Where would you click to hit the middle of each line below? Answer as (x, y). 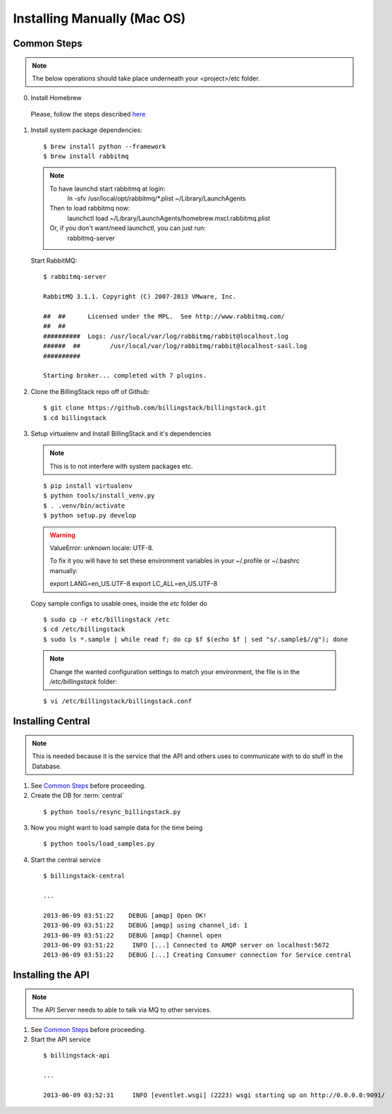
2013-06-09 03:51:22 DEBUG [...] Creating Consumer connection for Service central (197, 955)
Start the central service (66, 860)
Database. (47, 766)
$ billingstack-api (77, 1056)
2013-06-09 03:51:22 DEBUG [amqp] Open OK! (125, 915)
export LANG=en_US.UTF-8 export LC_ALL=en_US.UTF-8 (134, 584)
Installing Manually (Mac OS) (99, 18)
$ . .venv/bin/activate (84, 505)
